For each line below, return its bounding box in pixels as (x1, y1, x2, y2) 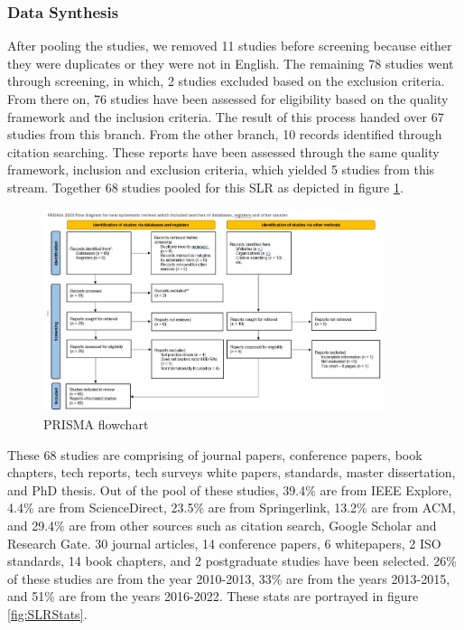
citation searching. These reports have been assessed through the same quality (7, 142, 440, 161)
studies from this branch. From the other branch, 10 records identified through (7, 125, 442, 144)
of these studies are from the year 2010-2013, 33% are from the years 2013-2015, (7, 569, 450, 588)
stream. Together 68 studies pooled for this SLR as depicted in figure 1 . (7, 177, 404, 196)
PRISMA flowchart (43, 415, 149, 434)
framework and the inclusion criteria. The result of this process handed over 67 (7, 107, 444, 126)
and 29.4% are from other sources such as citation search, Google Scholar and (7, 516, 437, 534)
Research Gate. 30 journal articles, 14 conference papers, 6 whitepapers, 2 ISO (7, 533, 441, 552)
